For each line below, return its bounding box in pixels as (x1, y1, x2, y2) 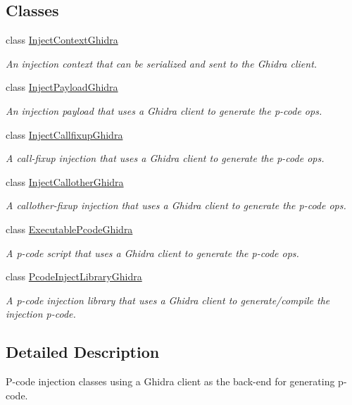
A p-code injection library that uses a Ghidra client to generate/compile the (6, 292, 330, 307)
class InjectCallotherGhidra (6, 174, 124, 189)
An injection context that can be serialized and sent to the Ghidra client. (6, 56, 318, 70)
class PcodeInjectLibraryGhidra (6, 269, 142, 284)
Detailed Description (6, 341, 160, 363)
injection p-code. (6, 306, 76, 321)
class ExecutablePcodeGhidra (6, 221, 133, 236)
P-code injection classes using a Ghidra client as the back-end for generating (6, 374, 335, 389)
